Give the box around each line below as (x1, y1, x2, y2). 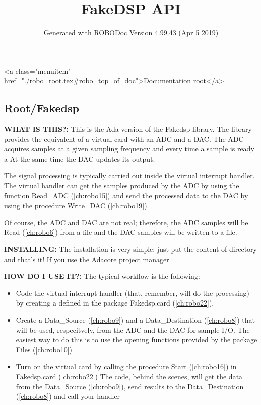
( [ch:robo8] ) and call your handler (16, 391, 120, 401)
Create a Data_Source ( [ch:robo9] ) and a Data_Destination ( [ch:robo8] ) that (16, 315, 255, 325)
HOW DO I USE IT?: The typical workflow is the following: (4, 271, 200, 281)
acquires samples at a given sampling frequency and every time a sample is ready (4, 143, 254, 154)
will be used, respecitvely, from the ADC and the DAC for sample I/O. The (16, 324, 250, 335)
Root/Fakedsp (4, 100, 79, 116)
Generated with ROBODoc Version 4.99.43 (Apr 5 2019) (43, 27, 219, 38)
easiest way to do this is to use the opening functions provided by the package (16, 334, 257, 345)
